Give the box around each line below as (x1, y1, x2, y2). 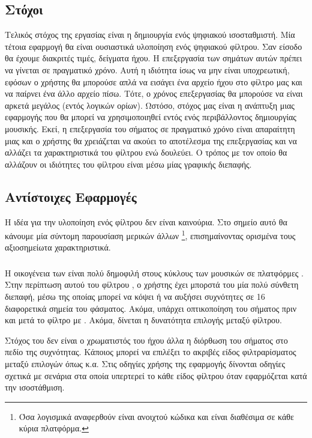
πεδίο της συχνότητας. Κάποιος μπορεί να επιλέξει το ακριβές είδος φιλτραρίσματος (5, 345, 296, 358)
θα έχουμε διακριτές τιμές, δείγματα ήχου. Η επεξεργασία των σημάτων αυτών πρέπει (5, 52, 302, 64)
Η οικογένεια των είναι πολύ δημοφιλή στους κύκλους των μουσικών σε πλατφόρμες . (5, 266, 304, 279)
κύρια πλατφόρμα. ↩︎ (19, 422, 89, 434)
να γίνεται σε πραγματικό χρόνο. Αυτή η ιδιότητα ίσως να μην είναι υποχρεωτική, (5, 63, 290, 76)
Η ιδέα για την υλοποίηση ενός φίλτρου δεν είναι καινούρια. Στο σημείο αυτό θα (5, 215, 287, 228)
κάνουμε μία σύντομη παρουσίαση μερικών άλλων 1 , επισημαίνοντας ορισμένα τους (5, 228, 296, 242)
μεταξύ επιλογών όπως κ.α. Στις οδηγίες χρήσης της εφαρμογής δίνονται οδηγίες (5, 357, 286, 370)
